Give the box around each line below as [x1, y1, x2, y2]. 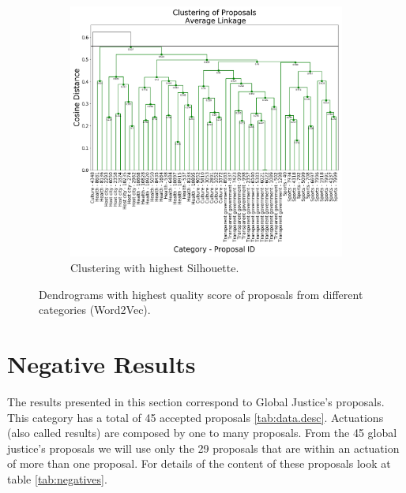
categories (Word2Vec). [39, 301, 151, 318]
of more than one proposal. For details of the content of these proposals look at [7, 455, 391, 472]
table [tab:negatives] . [7, 470, 107, 487]
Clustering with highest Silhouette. [70, 260, 239, 276]
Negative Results [7, 348, 196, 380]
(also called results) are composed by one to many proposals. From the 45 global [7, 424, 397, 441]
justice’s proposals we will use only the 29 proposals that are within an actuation [7, 439, 400, 456]
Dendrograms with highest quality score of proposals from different [39, 286, 363, 302]
